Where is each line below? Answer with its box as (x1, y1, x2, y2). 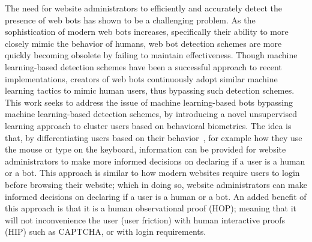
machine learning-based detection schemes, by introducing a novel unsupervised (5, 107, 298, 120)
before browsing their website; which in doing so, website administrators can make (5, 178, 307, 190)
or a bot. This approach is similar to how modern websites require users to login (5, 166, 300, 179)
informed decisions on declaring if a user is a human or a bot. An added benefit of (5, 190, 307, 202)
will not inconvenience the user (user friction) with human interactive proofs (5, 213, 286, 226)
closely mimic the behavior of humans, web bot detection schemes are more (5, 37, 282, 49)
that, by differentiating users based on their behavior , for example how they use (5, 131, 302, 144)
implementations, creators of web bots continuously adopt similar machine (5, 72, 278, 85)
